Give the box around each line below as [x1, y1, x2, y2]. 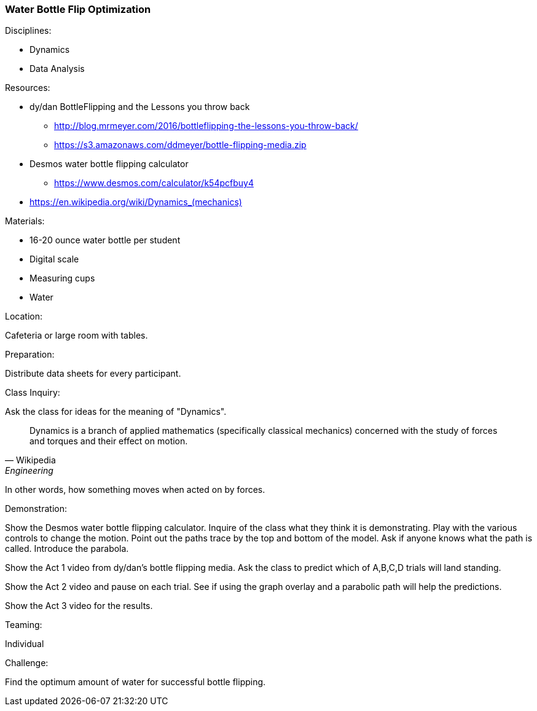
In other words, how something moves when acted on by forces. [5, 484, 265, 495]
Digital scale [29, 254, 79, 265]
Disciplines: [5, 25, 52, 36]
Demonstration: [5, 503, 67, 514]
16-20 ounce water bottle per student [29, 235, 181, 246]
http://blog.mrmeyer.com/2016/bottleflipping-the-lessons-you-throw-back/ [54, 120, 358, 132]
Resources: [5, 82, 50, 93]
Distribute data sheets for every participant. [5, 368, 181, 379]
